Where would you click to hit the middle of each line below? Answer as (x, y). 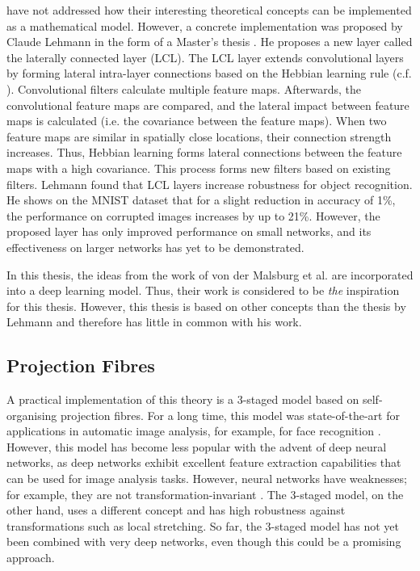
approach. (31, 558)
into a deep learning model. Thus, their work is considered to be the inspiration (203, 290)
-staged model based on (301, 399)
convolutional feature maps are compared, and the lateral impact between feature (208, 105)
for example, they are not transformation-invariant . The (147, 494)
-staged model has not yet (335, 525)
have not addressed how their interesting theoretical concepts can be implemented (209, 10)
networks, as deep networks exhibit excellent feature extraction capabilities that (204, 462)
